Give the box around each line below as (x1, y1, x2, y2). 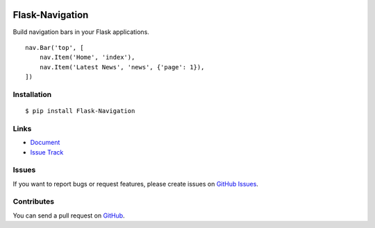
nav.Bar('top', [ (25, 44, 84, 51)
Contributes (12, 197, 55, 207)
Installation (12, 89, 52, 99)
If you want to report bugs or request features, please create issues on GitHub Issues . (12, 179, 258, 188)
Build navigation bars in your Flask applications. (12, 28, 149, 36)
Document (30, 139, 60, 147)
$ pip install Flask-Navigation (25, 107, 135, 115)
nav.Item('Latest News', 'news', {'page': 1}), (39, 63, 205, 71)
